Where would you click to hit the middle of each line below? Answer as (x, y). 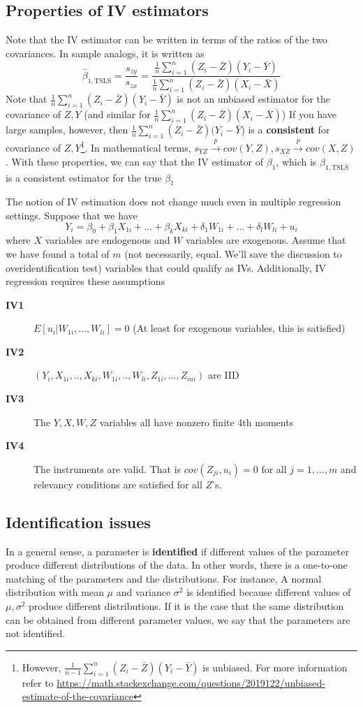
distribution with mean (55, 592)
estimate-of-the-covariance (77, 696)
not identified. (36, 633)
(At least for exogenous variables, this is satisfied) (239, 328)
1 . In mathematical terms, (136, 146)
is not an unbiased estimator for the (253, 99)
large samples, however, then (67, 130)
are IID (224, 375)
